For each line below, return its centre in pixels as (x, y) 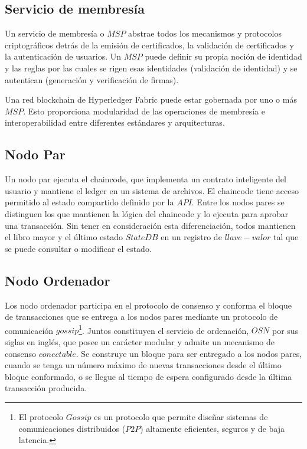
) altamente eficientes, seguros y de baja (212, 428)
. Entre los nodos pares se (238, 202)
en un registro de (191, 237)
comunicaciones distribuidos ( (72, 428)
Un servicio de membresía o (55, 33)
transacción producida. (46, 388)
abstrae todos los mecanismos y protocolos (205, 33)
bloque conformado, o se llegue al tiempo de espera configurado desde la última (148, 376)
